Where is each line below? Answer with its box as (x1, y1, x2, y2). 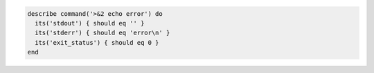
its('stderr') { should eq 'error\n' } (35, 29, 170, 37)
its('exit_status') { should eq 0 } (35, 39, 159, 46)
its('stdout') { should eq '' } (35, 19, 145, 27)
